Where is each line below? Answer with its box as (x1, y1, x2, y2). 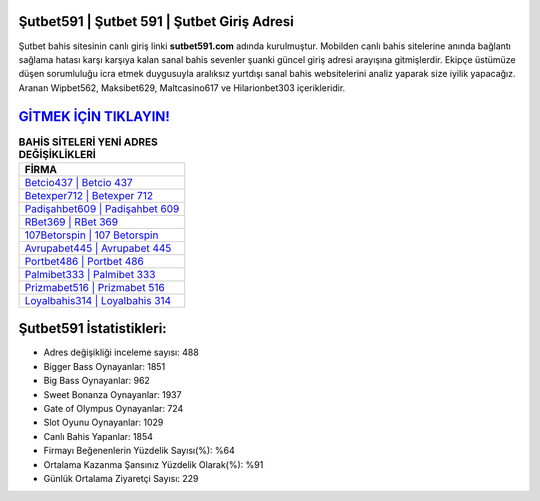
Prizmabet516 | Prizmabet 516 (24, 280, 165, 294)
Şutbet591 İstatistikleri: (18, 320, 167, 337)
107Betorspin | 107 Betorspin (24, 228, 159, 242)
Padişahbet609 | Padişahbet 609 (24, 201, 180, 215)
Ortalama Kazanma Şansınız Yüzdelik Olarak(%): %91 (43, 458, 264, 470)
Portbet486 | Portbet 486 (24, 254, 144, 268)
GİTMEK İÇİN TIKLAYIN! (18, 108, 170, 125)
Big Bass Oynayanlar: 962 (43, 375, 150, 387)
